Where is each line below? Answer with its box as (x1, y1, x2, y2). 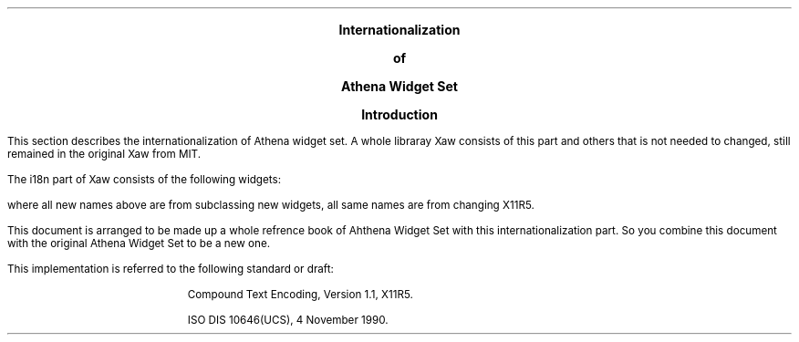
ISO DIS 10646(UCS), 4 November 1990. (187, 314, 389, 326)
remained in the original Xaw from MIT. (7, 148, 202, 161)
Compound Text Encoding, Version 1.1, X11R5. (187, 288, 413, 301)
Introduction (361, 107, 438, 122)
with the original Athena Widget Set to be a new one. (7, 237, 271, 250)
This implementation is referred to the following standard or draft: (7, 263, 334, 275)
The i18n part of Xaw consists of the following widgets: (7, 173, 281, 186)
